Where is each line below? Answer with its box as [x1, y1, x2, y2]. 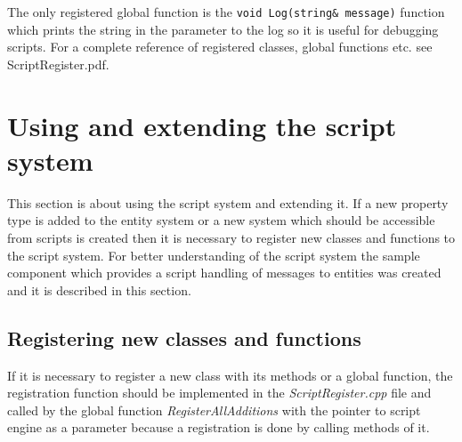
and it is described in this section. [7, 280, 191, 299]
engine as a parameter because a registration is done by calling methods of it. [7, 418, 430, 437]
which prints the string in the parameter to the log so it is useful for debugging [7, 20, 439, 38]
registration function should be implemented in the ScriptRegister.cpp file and [7, 383, 432, 402]
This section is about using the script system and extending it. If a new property [7, 193, 449, 212]
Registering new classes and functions [7, 324, 361, 351]
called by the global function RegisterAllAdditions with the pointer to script [7, 400, 421, 419]
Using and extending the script [7, 107, 397, 143]
